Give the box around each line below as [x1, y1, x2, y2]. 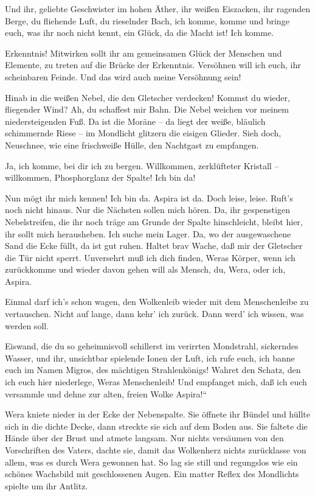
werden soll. [5, 319, 49, 332]
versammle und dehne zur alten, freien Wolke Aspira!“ [5, 387, 207, 400]
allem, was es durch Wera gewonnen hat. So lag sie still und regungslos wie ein [5, 455, 298, 468]
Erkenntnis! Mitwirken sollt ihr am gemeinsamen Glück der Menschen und [5, 46, 282, 59]
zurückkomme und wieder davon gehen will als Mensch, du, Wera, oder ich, [5, 263, 286, 276]
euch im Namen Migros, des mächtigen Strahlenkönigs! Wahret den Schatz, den [5, 363, 301, 376]
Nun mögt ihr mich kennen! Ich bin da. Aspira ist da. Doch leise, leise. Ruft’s [5, 191, 293, 204]
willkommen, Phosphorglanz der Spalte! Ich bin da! [5, 171, 196, 184]
